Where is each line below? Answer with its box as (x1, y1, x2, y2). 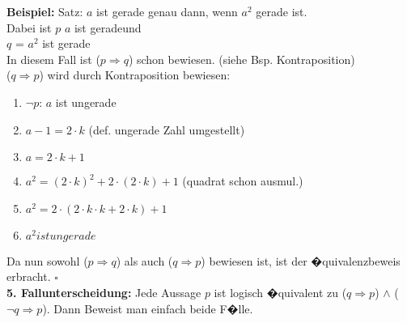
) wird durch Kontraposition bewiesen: (39, 66, 231, 83)
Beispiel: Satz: (6, 3, 83, 19)
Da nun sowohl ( (6, 252, 88, 269)
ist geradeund (74, 19, 142, 36)
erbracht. (6, 268, 51, 285)
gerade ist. (256, 3, 307, 19)
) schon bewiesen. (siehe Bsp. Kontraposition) (128, 50, 355, 67)
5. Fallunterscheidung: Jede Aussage (6, 283, 201, 300)
